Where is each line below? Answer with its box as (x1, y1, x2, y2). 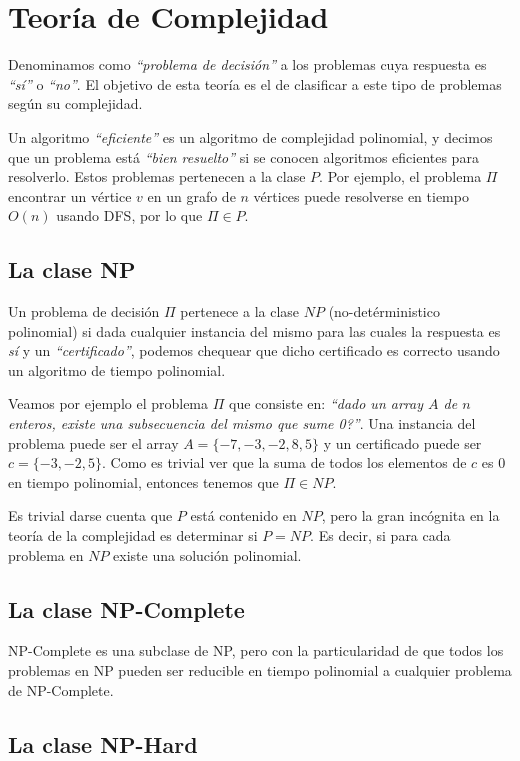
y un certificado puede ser (323, 432, 482, 453)
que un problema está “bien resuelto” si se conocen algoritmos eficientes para (8, 146, 479, 167)
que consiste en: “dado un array (229, 393, 423, 414)
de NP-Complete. (8, 679, 114, 700)
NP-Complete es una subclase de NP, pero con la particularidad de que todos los (8, 640, 504, 661)
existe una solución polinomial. (113, 544, 302, 565)
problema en (8, 544, 84, 565)
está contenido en (190, 505, 297, 526)
